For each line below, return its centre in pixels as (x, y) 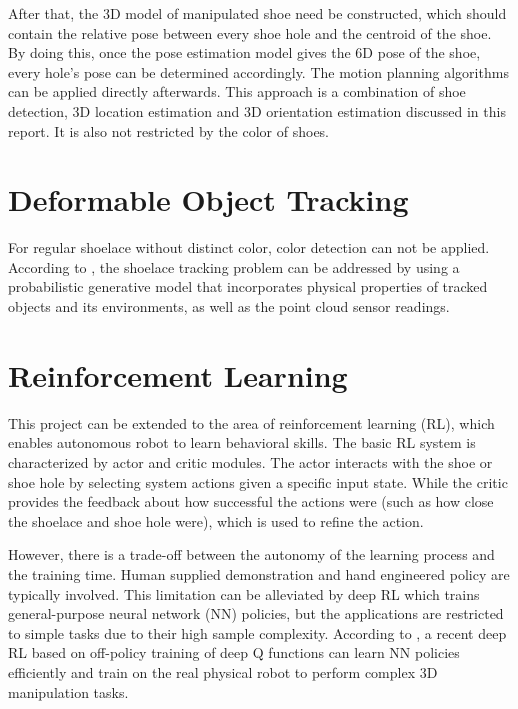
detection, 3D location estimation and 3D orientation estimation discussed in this (257, 110)
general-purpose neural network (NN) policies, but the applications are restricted (256, 613)
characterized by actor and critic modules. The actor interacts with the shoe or (250, 461)
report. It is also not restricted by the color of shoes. (169, 130)
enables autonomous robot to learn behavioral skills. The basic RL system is (242, 442)
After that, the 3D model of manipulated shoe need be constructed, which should (257, 13)
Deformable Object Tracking (208, 199)
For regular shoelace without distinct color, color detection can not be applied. (249, 247)
